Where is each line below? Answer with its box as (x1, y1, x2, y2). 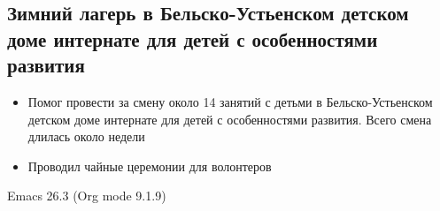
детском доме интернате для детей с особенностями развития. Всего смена (27, 109, 432, 128)
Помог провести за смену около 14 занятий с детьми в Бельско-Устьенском (27, 92, 433, 110)
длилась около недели (27, 127, 145, 146)
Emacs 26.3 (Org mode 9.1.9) (7, 186, 166, 205)
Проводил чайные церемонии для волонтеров (27, 156, 272, 175)
